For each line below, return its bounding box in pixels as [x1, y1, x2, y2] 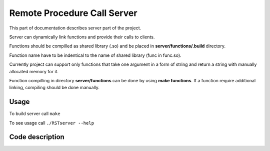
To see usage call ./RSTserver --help [9, 120, 94, 126]
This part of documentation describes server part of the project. [9, 25, 141, 31]
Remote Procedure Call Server [9, 7, 137, 18]
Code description [9, 133, 64, 142]
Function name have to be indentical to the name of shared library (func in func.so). [9, 52, 182, 58]
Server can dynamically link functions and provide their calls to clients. [9, 34, 155, 40]
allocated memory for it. [9, 68, 58, 74]
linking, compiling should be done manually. [9, 85, 100, 91]
